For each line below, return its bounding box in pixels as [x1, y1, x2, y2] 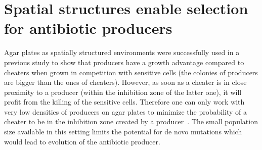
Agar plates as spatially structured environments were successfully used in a [4, 47, 240, 58]
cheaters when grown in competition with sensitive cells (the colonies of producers [4, 67, 258, 77]
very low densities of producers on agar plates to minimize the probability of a [4, 106, 247, 117]
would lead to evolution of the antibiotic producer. [4, 136, 160, 146]
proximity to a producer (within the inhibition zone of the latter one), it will [4, 86, 242, 97]
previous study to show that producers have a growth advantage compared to [4, 57, 244, 67]
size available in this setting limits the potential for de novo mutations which [4, 126, 242, 137]
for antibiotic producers [4, 18, 172, 38]
